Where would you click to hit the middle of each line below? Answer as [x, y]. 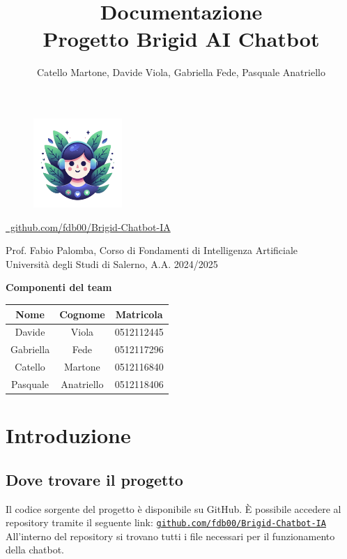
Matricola [139, 314]
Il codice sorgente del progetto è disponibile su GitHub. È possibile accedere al [173, 508]
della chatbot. [35, 550]
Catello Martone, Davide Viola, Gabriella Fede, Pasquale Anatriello [181, 72]
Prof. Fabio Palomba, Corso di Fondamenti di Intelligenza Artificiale [152, 250]
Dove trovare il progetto [94, 479]
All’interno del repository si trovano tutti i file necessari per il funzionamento [170, 536]
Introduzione [68, 435]
